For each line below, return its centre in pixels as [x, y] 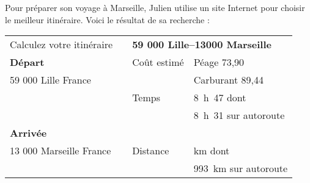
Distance [151, 151]
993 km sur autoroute [241, 168]
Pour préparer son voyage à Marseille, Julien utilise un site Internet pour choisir [155, 7]
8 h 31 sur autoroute [239, 115]
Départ [27, 62]
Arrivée [28, 133]
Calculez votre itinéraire [61, 45]
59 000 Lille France [50, 80]
